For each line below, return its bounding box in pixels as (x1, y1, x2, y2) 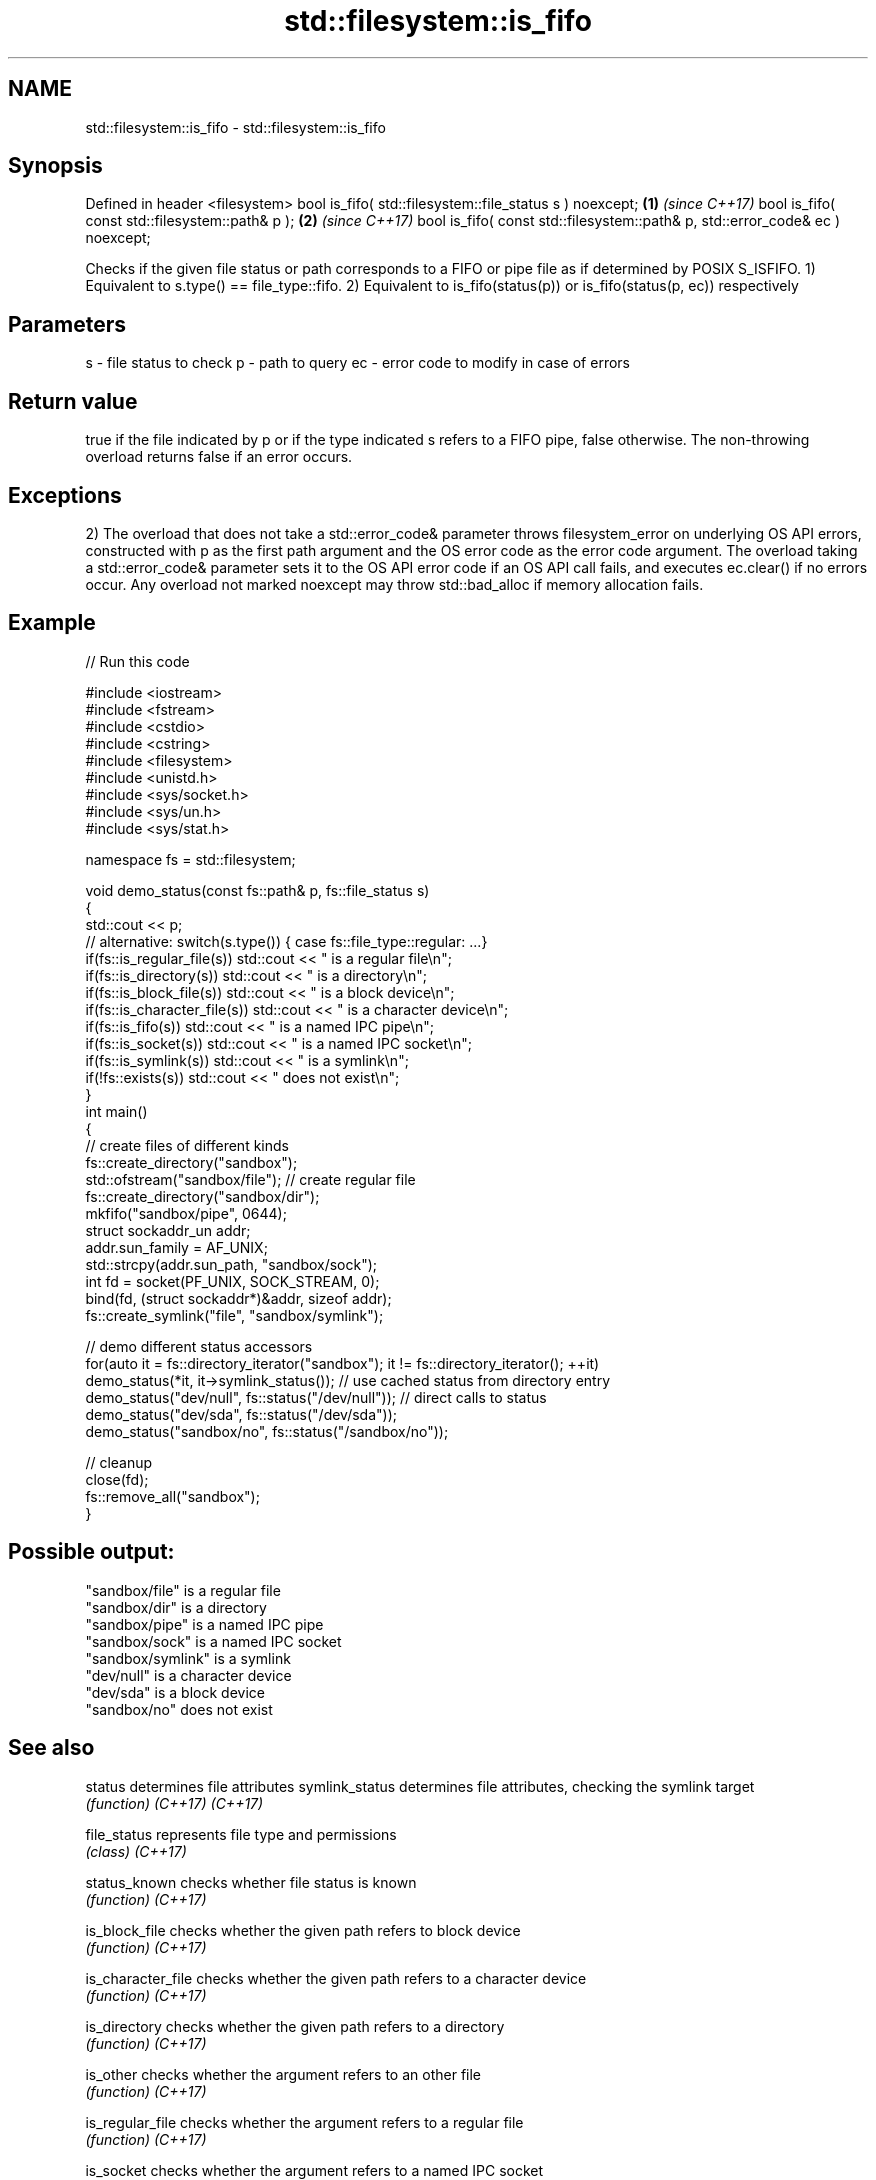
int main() (85, 1102, 148, 1120)
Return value (8, 388, 138, 414)
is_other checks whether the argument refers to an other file (85, 2065, 482, 2083)
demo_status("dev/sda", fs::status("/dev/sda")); (85, 1405, 397, 1423)
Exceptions (8, 482, 122, 508)
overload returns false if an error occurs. (85, 448, 353, 466)
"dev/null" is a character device (85, 1666, 292, 1684)
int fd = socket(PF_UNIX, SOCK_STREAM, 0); (85, 1272, 380, 1290)
